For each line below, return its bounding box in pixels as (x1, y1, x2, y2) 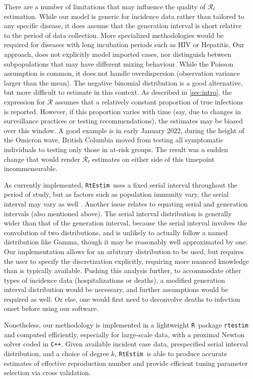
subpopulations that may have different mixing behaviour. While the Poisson (4, 58, 234, 69)
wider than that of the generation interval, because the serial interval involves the (4, 218, 247, 228)
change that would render (4, 154, 80, 164)
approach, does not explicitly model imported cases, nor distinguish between (4, 49, 232, 59)
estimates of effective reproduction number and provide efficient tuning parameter (4, 358, 248, 368)
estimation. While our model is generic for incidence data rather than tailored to (4, 11, 244, 21)
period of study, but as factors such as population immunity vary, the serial (4, 189, 229, 199)
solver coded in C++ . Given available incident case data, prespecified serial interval (4, 339, 248, 349)
